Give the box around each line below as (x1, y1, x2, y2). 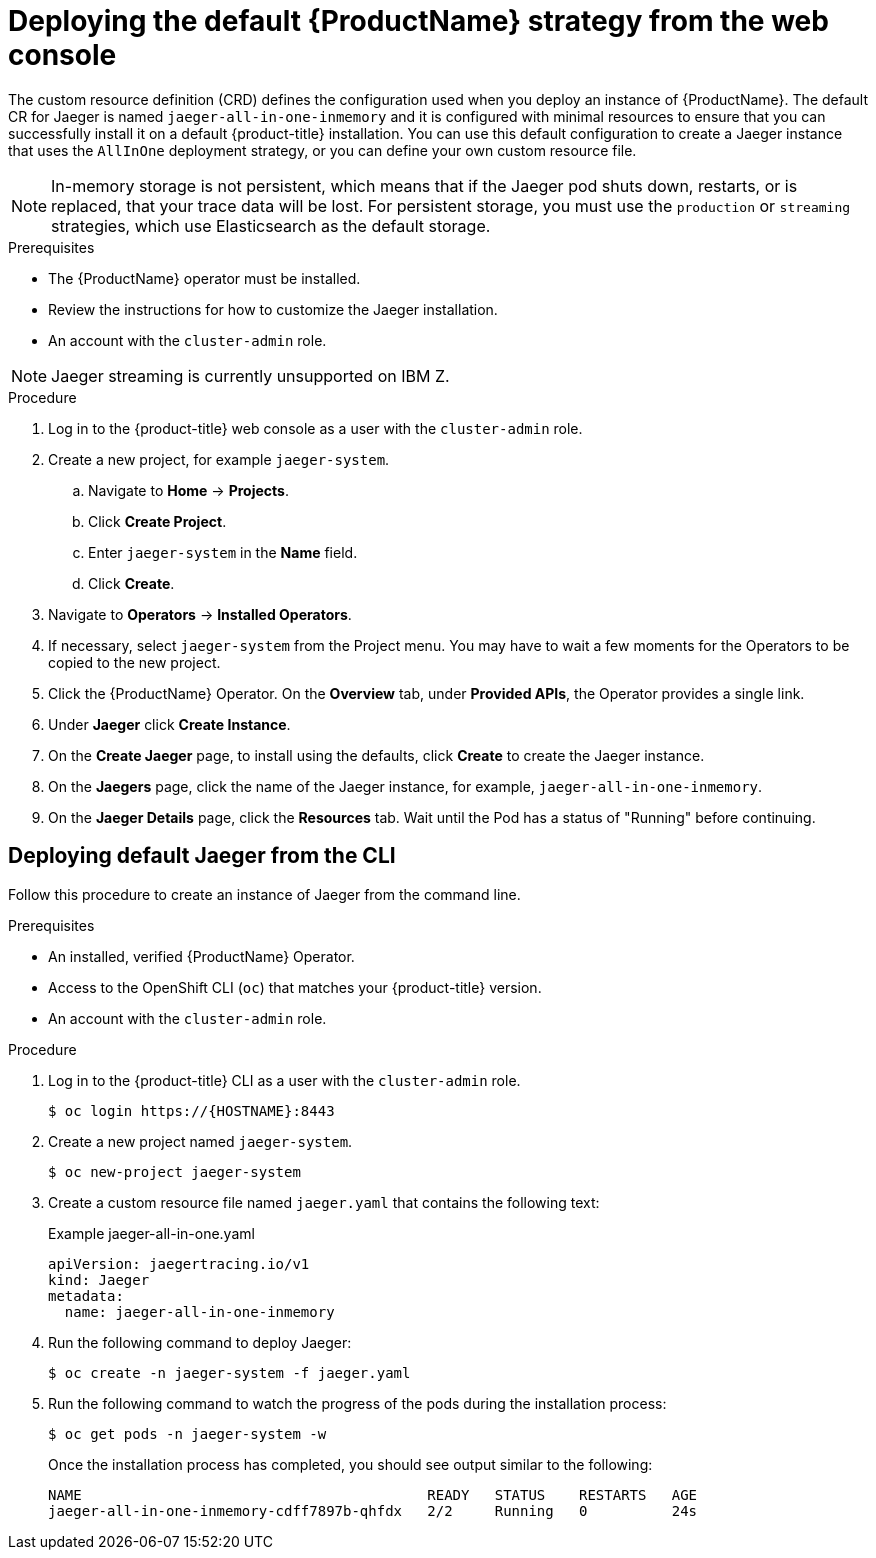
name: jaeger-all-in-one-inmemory (64, 1303, 335, 1320)
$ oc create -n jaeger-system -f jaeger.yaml (48, 1364, 411, 1381)
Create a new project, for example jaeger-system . (48, 450, 390, 468)
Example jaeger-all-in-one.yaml (48, 1224, 255, 1242)
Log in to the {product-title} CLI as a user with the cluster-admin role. (48, 1071, 521, 1089)
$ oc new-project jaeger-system (48, 1163, 301, 1180)
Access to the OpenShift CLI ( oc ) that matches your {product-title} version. (48, 978, 542, 996)
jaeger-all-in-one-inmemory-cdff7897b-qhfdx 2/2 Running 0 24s (48, 1502, 698, 1519)
